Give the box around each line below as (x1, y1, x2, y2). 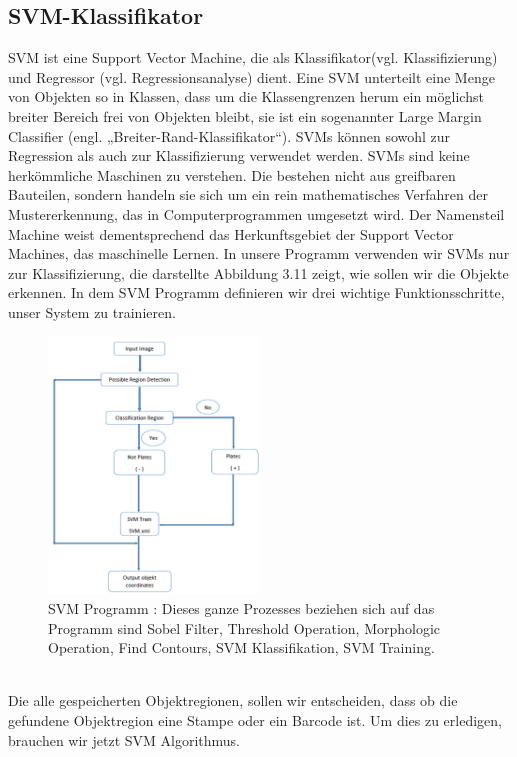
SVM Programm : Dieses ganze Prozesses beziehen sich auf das (48, 598, 435, 619)
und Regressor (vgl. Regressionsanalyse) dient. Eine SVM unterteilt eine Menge (8, 66, 495, 87)
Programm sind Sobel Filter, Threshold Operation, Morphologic (48, 617, 441, 638)
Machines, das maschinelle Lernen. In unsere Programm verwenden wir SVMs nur (8, 243, 510, 264)
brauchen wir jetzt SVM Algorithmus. (8, 729, 240, 750)
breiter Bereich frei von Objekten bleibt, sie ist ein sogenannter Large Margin (8, 105, 482, 126)
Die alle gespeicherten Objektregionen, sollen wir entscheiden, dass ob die (8, 690, 458, 711)
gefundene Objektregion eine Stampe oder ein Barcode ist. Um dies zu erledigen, (8, 710, 503, 731)
